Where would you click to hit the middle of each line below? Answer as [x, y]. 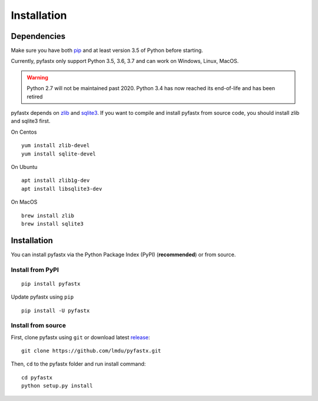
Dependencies [38, 36]
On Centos [24, 132]
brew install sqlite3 [52, 223]
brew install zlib [48, 216]
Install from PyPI [35, 270]
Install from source [38, 326]
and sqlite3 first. [31, 121]
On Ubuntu [24, 167]
